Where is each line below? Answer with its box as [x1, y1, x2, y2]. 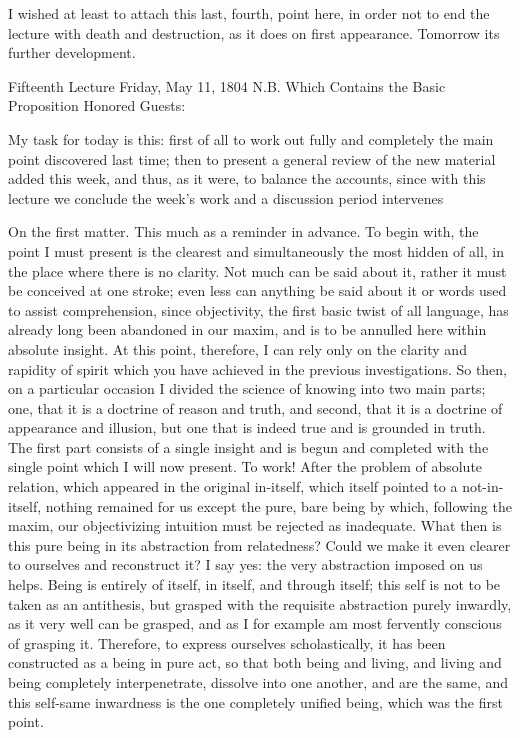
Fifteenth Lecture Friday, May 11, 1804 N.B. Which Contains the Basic [8, 75, 446, 96]
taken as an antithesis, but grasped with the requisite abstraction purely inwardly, [8, 593, 512, 614]
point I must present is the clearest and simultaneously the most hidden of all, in [8, 240, 505, 261]
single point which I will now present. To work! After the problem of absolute [8, 456, 483, 477]
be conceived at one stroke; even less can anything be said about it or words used [8, 280, 507, 301]
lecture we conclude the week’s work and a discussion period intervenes [8, 187, 444, 208]
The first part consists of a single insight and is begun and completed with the [8, 436, 489, 457]
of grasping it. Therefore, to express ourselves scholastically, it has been [8, 632, 446, 653]
